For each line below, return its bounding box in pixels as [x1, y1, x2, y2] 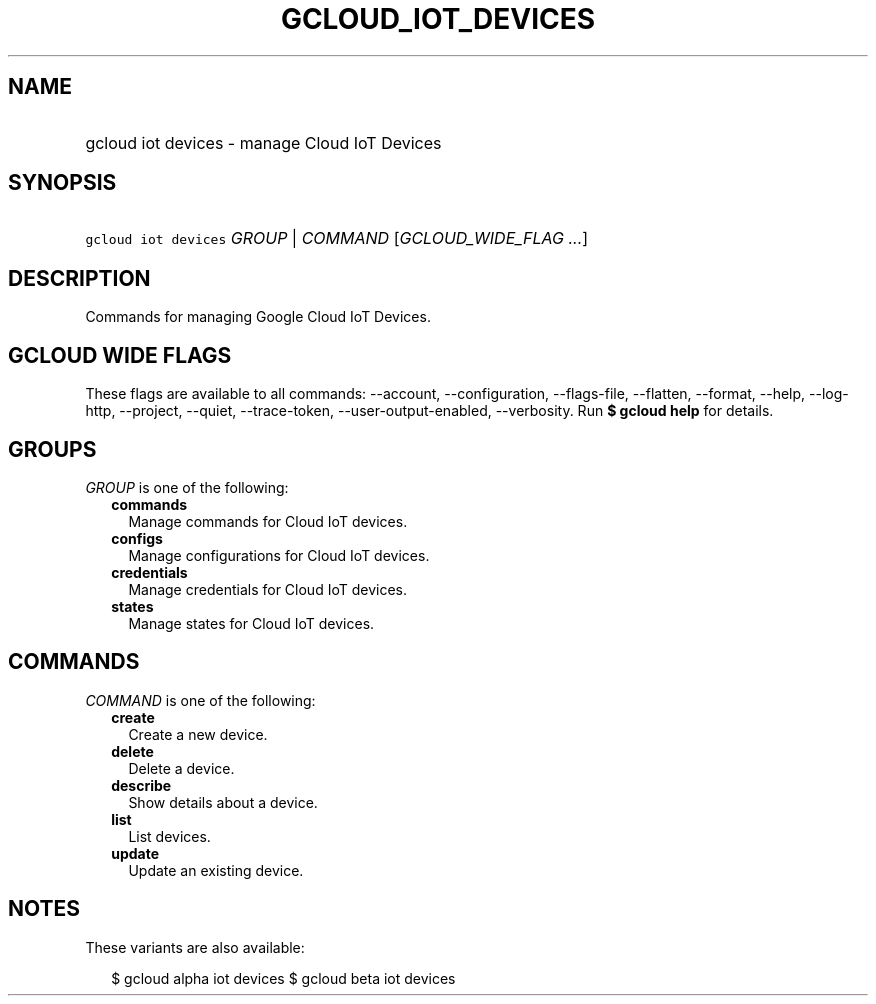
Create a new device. [128, 725, 268, 743]
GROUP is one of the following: [85, 478, 289, 496]
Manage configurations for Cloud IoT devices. [128, 546, 430, 564]
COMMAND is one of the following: [85, 691, 316, 709]
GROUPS [8, 436, 97, 462]
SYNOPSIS [8, 170, 117, 196]
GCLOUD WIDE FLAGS [8, 342, 232, 368]
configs [111, 529, 163, 547]
